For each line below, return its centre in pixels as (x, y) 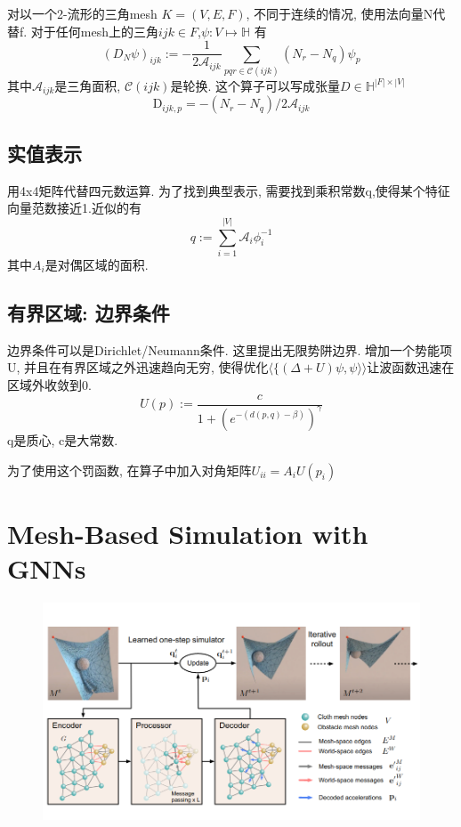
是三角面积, (88, 85)
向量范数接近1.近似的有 (74, 208)
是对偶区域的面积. (97, 264)
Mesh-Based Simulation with (188, 533)
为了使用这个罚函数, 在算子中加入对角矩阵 (129, 470)
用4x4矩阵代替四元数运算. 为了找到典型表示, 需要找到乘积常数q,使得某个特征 (229, 190)
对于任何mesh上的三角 (95, 31)
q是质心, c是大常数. (63, 439)
